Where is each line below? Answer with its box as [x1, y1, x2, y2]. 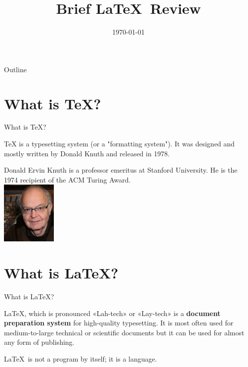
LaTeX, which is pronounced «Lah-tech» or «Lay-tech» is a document [4, 308, 221, 318]
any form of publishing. [4, 337, 75, 347]
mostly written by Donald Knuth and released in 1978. [4, 148, 170, 158]
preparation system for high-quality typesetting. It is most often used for [4, 318, 234, 328]
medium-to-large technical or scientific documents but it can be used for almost [4, 327, 245, 337]
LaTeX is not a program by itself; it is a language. [4, 354, 157, 364]
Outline [4, 64, 27, 74]
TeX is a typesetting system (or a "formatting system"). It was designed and [4, 138, 235, 149]
